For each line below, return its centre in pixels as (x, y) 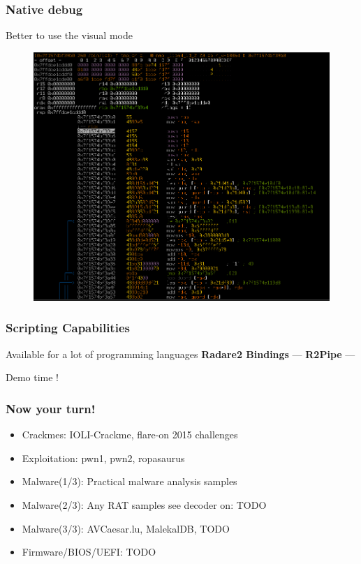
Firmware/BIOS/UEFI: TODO (89, 552)
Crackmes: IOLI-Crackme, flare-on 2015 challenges (130, 435)
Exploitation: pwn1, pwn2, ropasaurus (103, 458)
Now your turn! (51, 408)
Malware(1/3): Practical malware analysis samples (130, 481)
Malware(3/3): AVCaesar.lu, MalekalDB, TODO (126, 528)
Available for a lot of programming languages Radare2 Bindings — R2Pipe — (180, 354)
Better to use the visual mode (69, 35)
